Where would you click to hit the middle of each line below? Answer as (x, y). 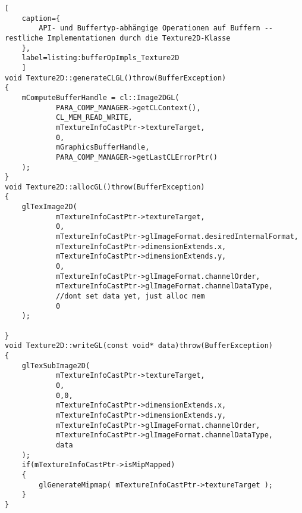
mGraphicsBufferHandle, (103, 147)
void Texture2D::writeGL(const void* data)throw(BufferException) (139, 346)
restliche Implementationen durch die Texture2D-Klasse (118, 38)
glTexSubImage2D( (56, 366)
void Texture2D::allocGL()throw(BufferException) (105, 187)
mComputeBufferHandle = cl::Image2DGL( (100, 97)
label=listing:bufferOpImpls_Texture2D (100, 58)
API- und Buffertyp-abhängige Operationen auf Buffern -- (156, 28)
